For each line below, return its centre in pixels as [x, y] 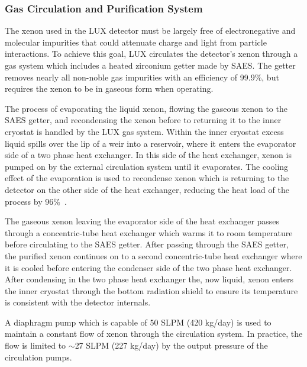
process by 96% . [36, 201]
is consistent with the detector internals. [78, 302]
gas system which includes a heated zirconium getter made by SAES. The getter [150, 65]
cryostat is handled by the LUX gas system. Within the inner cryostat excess [144, 131]
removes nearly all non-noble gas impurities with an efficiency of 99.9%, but [142, 77]
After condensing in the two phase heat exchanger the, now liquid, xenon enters [149, 279]
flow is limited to [35, 345]
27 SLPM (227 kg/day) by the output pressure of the [171, 345]
